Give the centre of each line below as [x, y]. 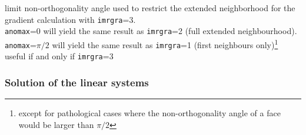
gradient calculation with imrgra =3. [70, 19]
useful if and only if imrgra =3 [59, 56]
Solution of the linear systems [77, 82]
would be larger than [56, 124]
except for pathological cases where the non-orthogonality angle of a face [149, 113]
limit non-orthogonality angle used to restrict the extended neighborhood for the [150, 8]
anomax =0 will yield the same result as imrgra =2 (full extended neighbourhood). [151, 31]
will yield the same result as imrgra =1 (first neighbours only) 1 [165, 43]
